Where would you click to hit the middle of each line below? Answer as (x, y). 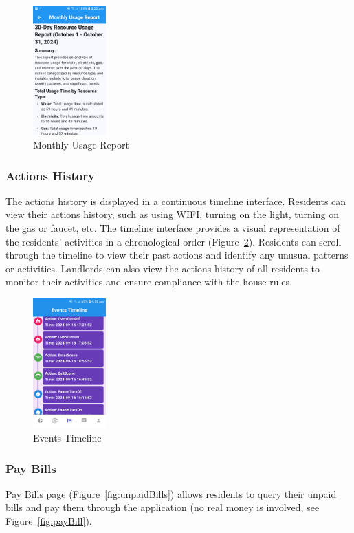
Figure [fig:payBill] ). (49, 521)
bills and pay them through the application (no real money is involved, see (163, 507)
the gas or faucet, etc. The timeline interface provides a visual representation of (173, 228)
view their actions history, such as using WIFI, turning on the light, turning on (172, 214)
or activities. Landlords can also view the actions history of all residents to (163, 268)
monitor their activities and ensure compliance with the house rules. (149, 282)
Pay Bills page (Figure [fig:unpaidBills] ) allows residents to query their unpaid (171, 493)
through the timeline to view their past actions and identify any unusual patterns (177, 255)
